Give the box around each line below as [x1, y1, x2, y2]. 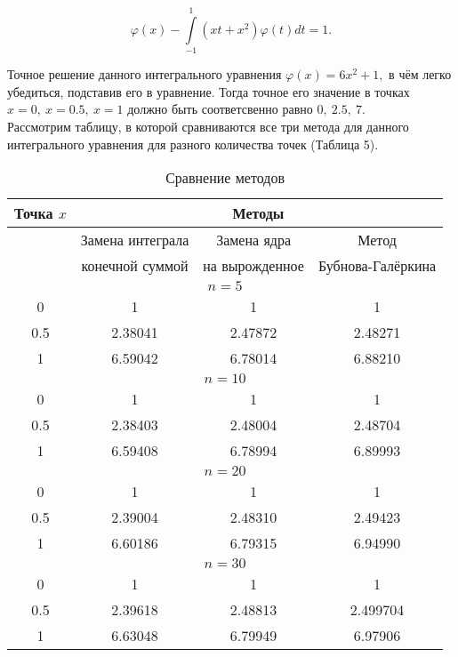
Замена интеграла [80, 229, 189, 251]
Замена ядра [216, 229, 292, 251]
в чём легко [389, 65, 452, 84]
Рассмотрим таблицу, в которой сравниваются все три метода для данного [7, 116, 409, 135]
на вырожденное [203, 255, 304, 276]
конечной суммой [81, 255, 189, 276]
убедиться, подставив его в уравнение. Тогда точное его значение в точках [7, 82, 410, 100]
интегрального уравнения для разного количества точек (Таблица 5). [7, 134, 379, 153]
